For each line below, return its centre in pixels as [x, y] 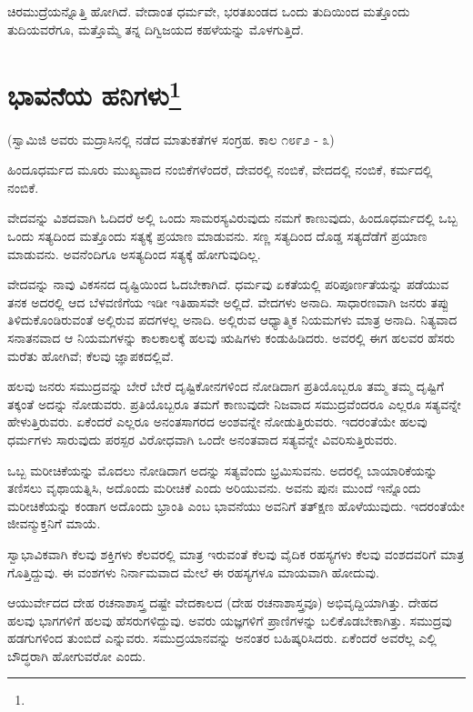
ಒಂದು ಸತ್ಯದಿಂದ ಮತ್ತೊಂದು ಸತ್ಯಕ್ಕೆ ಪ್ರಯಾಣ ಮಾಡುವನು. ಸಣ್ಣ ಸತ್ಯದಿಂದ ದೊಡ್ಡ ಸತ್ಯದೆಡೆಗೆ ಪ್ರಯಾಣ [217, 236]
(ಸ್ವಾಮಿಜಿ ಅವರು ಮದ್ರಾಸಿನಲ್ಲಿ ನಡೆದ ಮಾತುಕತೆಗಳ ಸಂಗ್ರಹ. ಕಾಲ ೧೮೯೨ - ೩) [171, 139]
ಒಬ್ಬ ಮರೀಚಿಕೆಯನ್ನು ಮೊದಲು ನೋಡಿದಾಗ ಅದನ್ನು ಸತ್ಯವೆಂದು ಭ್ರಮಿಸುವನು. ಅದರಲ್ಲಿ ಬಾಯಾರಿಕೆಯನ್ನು [222, 470]
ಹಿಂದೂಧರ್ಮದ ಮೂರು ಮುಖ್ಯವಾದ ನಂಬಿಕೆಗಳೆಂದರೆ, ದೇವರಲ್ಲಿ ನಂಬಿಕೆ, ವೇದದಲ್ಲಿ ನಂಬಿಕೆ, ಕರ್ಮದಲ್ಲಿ [220, 170]
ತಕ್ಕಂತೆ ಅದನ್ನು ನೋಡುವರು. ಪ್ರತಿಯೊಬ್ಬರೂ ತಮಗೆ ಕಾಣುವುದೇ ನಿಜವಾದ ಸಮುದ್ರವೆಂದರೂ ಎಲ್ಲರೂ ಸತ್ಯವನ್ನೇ [234, 403]
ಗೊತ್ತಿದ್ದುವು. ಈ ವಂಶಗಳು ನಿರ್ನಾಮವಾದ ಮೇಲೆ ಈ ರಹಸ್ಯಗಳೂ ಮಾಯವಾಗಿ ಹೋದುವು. [193, 572]
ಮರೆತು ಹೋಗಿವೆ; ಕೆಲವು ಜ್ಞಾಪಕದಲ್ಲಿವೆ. [91, 355]
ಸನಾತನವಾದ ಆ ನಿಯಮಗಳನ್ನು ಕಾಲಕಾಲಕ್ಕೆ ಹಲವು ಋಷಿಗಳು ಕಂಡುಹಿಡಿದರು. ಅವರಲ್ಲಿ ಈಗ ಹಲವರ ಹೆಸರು [231, 337]
